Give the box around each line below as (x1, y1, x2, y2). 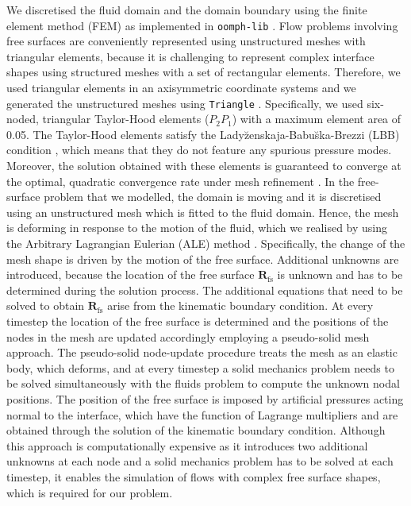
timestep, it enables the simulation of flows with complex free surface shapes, (6, 468, 381, 485)
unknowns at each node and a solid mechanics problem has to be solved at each (6, 453, 394, 469)
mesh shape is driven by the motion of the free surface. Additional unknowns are (6, 250, 399, 267)
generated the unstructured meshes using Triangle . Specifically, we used (6, 95, 363, 111)
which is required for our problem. (6, 484, 173, 500)
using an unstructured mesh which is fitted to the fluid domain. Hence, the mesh (6, 203, 399, 220)
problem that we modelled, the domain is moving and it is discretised (44, 188, 382, 205)
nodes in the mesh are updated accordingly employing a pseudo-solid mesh (6, 328, 370, 345)
